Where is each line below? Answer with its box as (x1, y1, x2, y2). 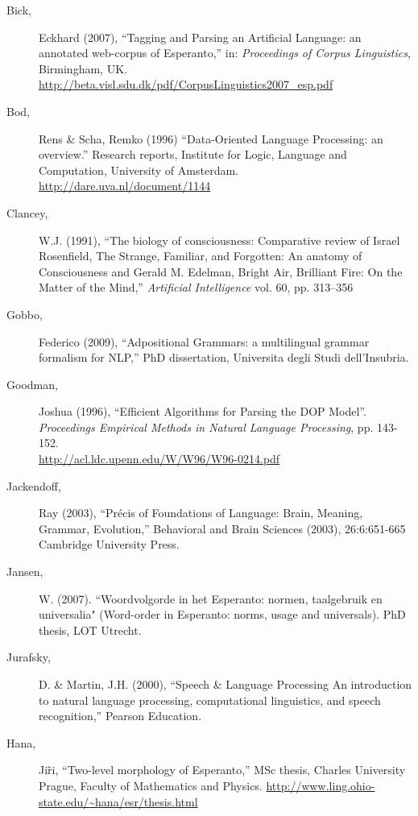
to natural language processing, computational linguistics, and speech (39, 691, 381, 708)
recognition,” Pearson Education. (39, 707, 202, 724)
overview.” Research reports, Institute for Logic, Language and (39, 146, 347, 163)
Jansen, (6, 563, 43, 580)
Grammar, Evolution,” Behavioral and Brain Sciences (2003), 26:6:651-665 (39, 520, 406, 536)
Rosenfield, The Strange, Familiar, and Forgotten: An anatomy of (39, 247, 362, 264)
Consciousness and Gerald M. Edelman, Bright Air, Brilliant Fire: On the (39, 263, 403, 280)
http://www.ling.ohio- (266, 777, 375, 793)
